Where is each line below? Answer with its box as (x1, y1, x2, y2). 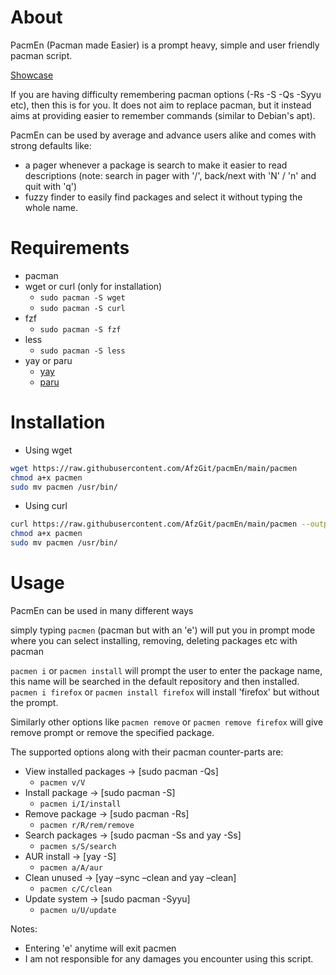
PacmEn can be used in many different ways (10, 605, 194, 616)
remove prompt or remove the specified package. (10, 727, 215, 738)
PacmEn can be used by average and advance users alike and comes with (10, 129, 317, 141)
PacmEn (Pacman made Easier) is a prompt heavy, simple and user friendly (10, 39, 320, 51)
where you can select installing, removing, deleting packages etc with (10, 635, 298, 646)
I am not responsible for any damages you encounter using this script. (24, 953, 314, 965)
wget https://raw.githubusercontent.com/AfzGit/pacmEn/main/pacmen (10, 463, 298, 473)
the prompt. (10, 697, 59, 708)
